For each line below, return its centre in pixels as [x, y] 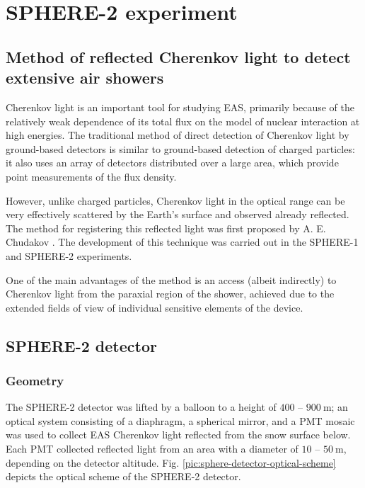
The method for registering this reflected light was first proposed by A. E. [166, 228]
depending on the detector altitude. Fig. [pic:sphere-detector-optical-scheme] [171, 462]
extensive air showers [85, 78]
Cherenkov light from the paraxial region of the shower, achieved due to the [170, 294]
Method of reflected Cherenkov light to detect [178, 56]
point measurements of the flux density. [91, 176]
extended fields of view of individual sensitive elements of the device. [155, 307]
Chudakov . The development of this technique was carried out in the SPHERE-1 [182, 242]
